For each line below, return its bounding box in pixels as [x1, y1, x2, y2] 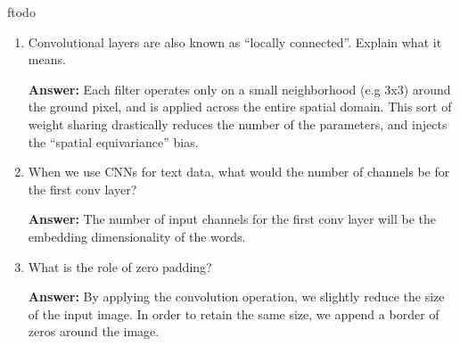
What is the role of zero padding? [28, 257, 212, 276]
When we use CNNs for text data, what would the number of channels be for [28, 162, 450, 181]
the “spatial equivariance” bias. [28, 132, 199, 151]
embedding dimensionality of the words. [28, 227, 246, 245]
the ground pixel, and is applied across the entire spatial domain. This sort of [28, 97, 452, 116]
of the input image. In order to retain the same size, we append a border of [28, 304, 439, 323]
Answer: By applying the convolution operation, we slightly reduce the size [28, 287, 445, 306]
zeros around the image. [28, 322, 160, 341]
